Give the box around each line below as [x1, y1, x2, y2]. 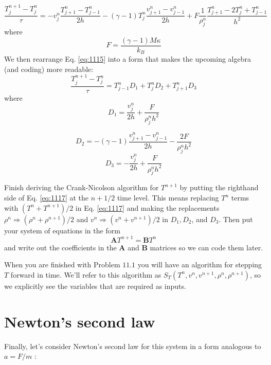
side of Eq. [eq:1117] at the [4, 192, 89, 203]
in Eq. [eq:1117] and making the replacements [75, 202, 220, 213]
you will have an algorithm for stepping [137, 259, 262, 270]
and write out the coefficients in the [4, 242, 117, 252]
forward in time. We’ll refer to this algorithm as [10, 269, 161, 280]
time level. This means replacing [117, 192, 219, 203]
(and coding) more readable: [4, 63, 94, 74]
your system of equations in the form [4, 225, 120, 235]
